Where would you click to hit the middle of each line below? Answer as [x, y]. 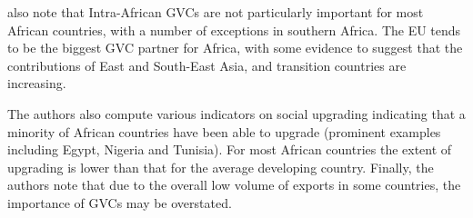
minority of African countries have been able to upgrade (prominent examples [224, 131]
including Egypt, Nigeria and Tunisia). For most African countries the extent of [230, 149]
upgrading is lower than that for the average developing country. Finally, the [221, 167]
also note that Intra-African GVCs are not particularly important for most [216, 12]
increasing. [37, 83]
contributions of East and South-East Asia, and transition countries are [207, 65]
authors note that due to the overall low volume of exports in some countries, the [234, 185]
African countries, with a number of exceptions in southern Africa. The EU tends [234, 30]
